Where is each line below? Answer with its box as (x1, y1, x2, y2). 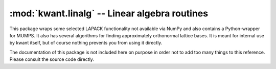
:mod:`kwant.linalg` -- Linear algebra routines (9, 8, 209, 19)
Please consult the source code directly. (9, 56, 95, 62)
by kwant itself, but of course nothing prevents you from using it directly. (9, 40, 163, 46)
